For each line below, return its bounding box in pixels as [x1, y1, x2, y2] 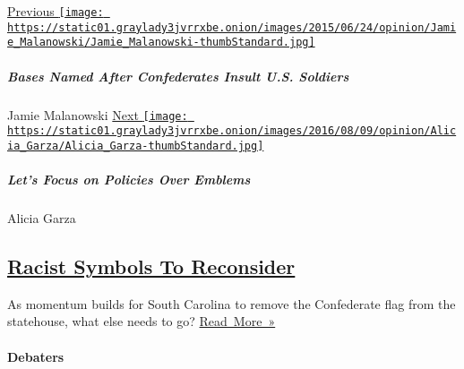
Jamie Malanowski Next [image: [7, 105, 188, 124]
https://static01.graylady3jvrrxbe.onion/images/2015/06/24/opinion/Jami [7, 21, 457, 34]
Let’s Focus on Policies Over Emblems [7, 170, 251, 189]
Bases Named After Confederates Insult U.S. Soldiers [7, 66, 349, 85]
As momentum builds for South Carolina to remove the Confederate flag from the [7, 294, 456, 313]
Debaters [7, 347, 64, 365]
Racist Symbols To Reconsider [7, 253, 296, 280]
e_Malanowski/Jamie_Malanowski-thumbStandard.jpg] [7, 36, 315, 49]
